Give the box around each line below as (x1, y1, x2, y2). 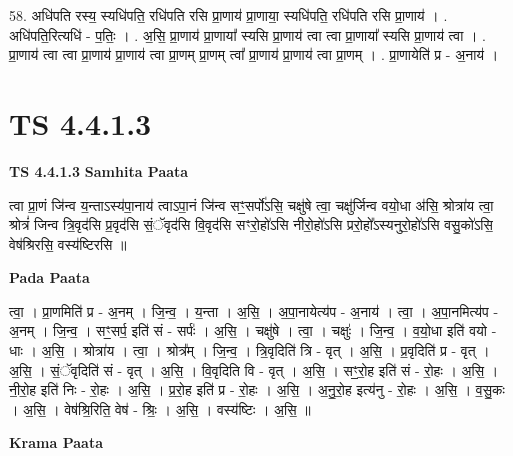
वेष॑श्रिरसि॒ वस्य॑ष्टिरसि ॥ (9, 233, 127, 254)
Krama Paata (9, 432, 103, 453)
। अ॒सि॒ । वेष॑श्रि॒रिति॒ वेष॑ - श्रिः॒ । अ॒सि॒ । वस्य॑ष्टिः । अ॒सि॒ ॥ (9, 398, 311, 419)
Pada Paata (9, 267, 90, 288)
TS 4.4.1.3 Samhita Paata (9, 160, 189, 181)
